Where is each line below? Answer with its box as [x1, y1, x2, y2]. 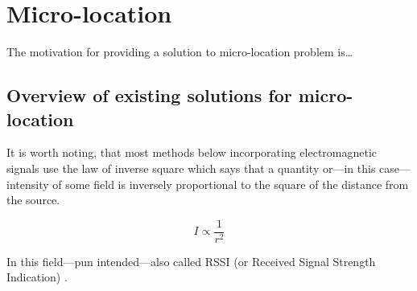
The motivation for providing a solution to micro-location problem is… [6, 43, 353, 60]
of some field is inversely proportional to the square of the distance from [52, 175, 409, 192]
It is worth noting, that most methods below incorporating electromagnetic [6, 144, 378, 161]
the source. [6, 191, 60, 208]
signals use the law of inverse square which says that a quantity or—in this [6, 159, 376, 176]
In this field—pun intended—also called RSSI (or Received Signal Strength [6, 252, 376, 269]
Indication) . [6, 268, 68, 285]
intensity [6, 175, 49, 192]
